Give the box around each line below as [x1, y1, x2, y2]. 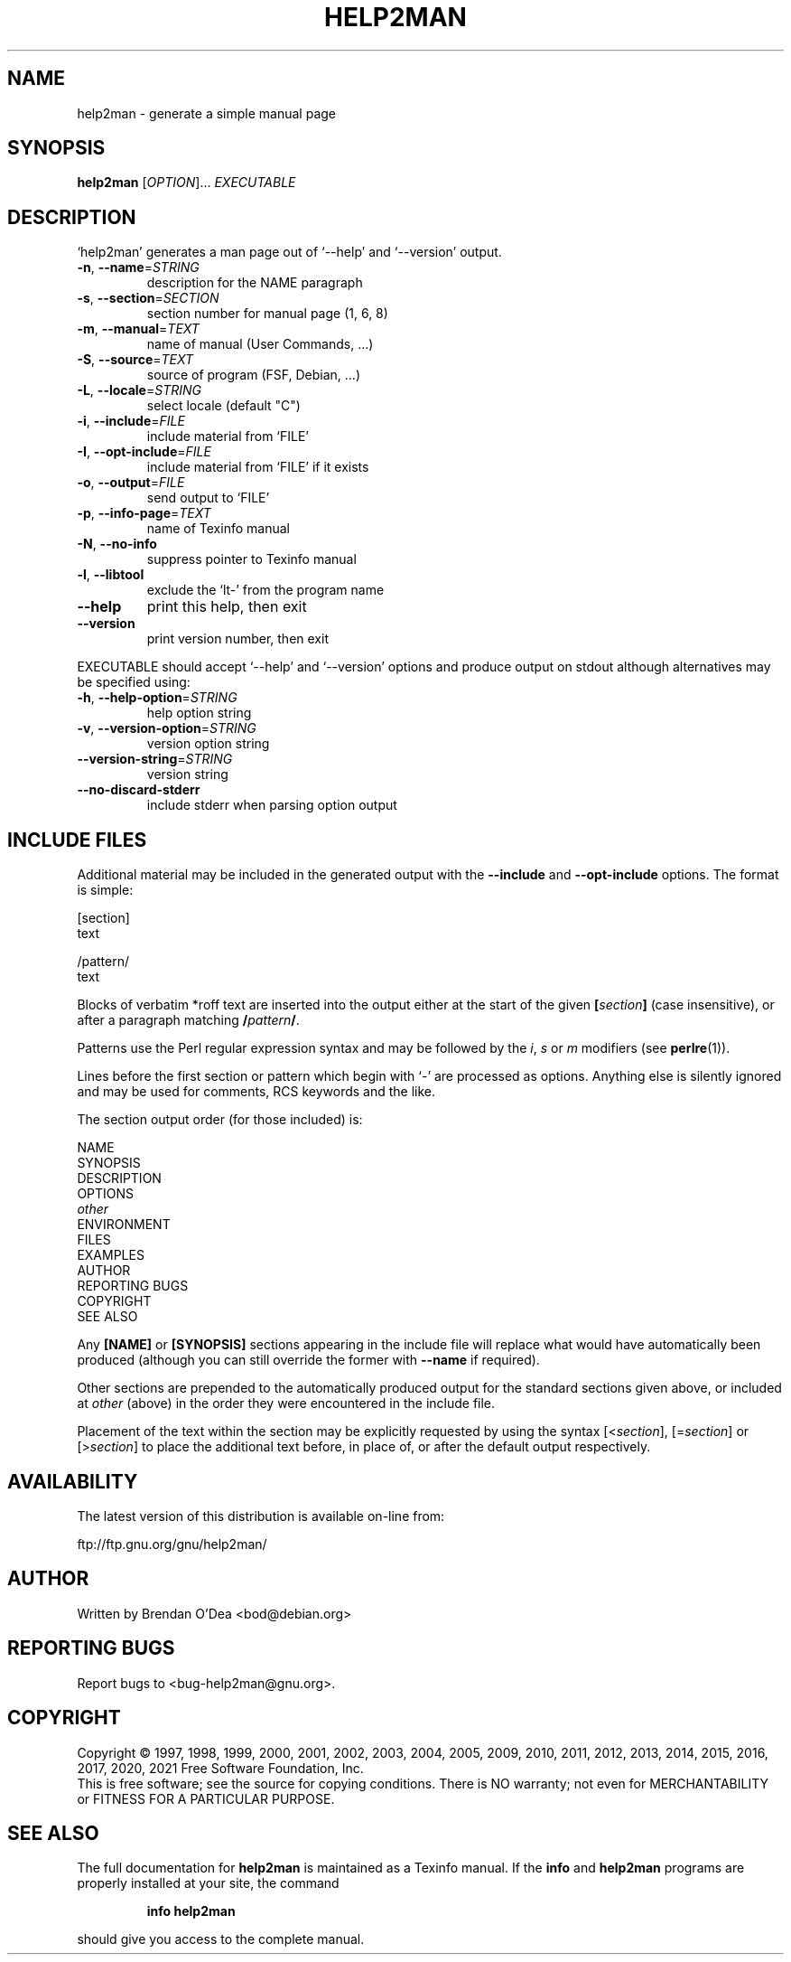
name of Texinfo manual [146, 521, 290, 537]
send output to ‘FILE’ [146, 490, 270, 506]
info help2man [146, 1903, 236, 1920]
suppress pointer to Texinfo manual [146, 551, 357, 568]
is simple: [77, 882, 134, 898]
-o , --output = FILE [77, 474, 185, 491]
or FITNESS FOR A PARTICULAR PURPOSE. [77, 1790, 335, 1807]
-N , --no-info [77, 536, 157, 552]
